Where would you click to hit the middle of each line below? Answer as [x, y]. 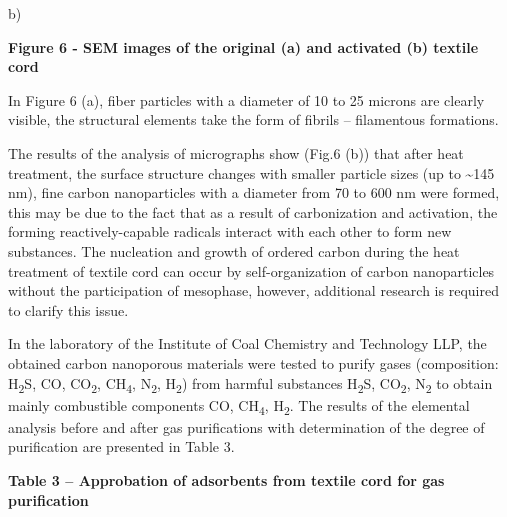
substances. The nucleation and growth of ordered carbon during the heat [234, 250]
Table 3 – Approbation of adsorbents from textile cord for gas [226, 479]
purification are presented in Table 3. [121, 446]
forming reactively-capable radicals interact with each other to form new [230, 231]
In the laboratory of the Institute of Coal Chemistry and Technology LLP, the [247, 343]
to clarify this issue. [68, 309]
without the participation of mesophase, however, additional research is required [253, 290]
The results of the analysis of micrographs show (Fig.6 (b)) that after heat [236, 152]
